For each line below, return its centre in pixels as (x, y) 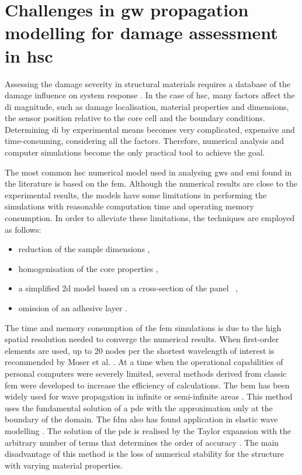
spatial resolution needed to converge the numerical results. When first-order (142, 339)
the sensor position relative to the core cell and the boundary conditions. (135, 118)
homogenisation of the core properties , (88, 268)
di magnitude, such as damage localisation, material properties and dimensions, (147, 106)
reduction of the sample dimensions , (84, 249)
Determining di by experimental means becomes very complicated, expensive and (150, 129)
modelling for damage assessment (141, 32)
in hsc (29, 55)
